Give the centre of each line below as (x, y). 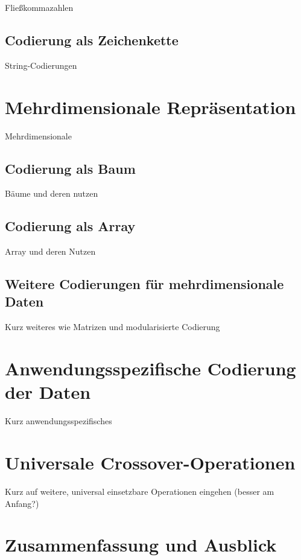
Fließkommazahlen (39, 7)
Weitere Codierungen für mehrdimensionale (144, 284)
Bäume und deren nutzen (52, 193)
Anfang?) (22, 503)
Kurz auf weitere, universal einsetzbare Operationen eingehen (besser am (140, 491)
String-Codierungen (41, 65)
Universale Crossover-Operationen (150, 462)
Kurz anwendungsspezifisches (59, 421)
